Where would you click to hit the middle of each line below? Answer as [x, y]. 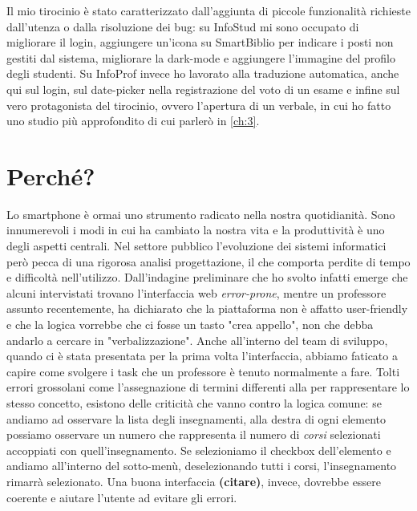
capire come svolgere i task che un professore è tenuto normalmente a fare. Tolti [203, 371]
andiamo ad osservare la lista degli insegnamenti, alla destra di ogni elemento [196, 418]
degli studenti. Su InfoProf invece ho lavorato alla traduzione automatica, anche [203, 73]
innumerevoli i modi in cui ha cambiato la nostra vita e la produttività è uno [196, 230]
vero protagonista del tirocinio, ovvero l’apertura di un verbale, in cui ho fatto [199, 105]
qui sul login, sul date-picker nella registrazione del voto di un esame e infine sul [203, 89]
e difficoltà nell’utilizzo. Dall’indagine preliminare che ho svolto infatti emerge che [207, 277]
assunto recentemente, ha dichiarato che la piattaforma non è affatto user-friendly [207, 308]
